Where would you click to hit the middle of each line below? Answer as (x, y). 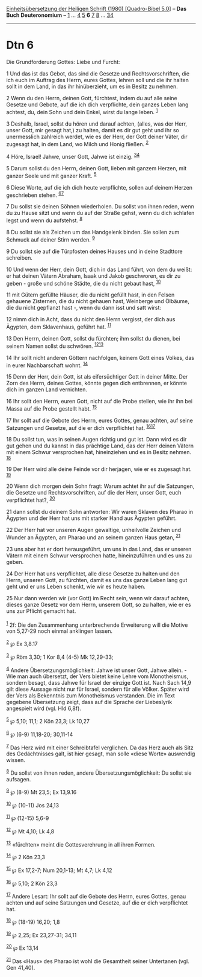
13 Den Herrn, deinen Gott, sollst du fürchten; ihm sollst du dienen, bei (93, 338)
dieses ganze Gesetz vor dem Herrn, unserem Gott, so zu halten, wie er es (99, 604)
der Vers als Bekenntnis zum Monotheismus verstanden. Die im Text (91, 696)
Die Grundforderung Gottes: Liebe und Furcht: (63, 62)
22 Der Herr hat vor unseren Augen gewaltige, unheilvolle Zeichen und (94, 530)
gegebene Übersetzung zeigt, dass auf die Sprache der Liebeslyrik (89, 702)
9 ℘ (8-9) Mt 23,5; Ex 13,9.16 (41, 792)
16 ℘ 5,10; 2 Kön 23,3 (32, 883)
